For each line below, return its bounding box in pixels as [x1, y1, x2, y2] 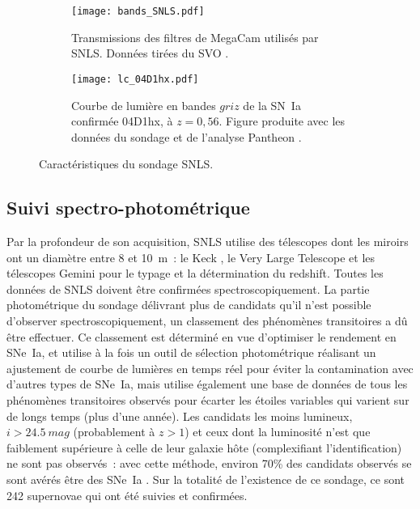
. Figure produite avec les [218, 112, 346, 129]
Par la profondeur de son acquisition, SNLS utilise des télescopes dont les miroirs [6, 233, 409, 250]
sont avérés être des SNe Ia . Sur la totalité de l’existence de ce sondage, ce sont [6, 470, 405, 487]
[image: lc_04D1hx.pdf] [71, 73, 199, 85]
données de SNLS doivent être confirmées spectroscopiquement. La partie [6, 280, 370, 297]
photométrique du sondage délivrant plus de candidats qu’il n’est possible [6, 296, 371, 313]
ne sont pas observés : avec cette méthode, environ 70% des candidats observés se [6, 455, 412, 472]
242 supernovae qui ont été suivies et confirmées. [6, 486, 248, 503]
